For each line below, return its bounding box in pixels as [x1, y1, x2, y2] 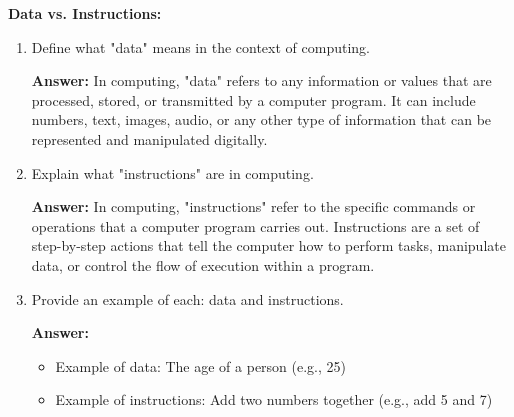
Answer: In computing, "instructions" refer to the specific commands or [31, 196, 476, 217]
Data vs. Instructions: [8, 3, 162, 23]
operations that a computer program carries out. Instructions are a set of [31, 215, 480, 236]
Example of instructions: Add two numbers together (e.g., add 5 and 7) [55, 389, 493, 410]
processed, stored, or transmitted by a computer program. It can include [31, 89, 476, 110]
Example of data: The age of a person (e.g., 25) [55, 355, 347, 376]
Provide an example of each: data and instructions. [31, 288, 344, 309]
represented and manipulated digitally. [31, 128, 268, 149]
